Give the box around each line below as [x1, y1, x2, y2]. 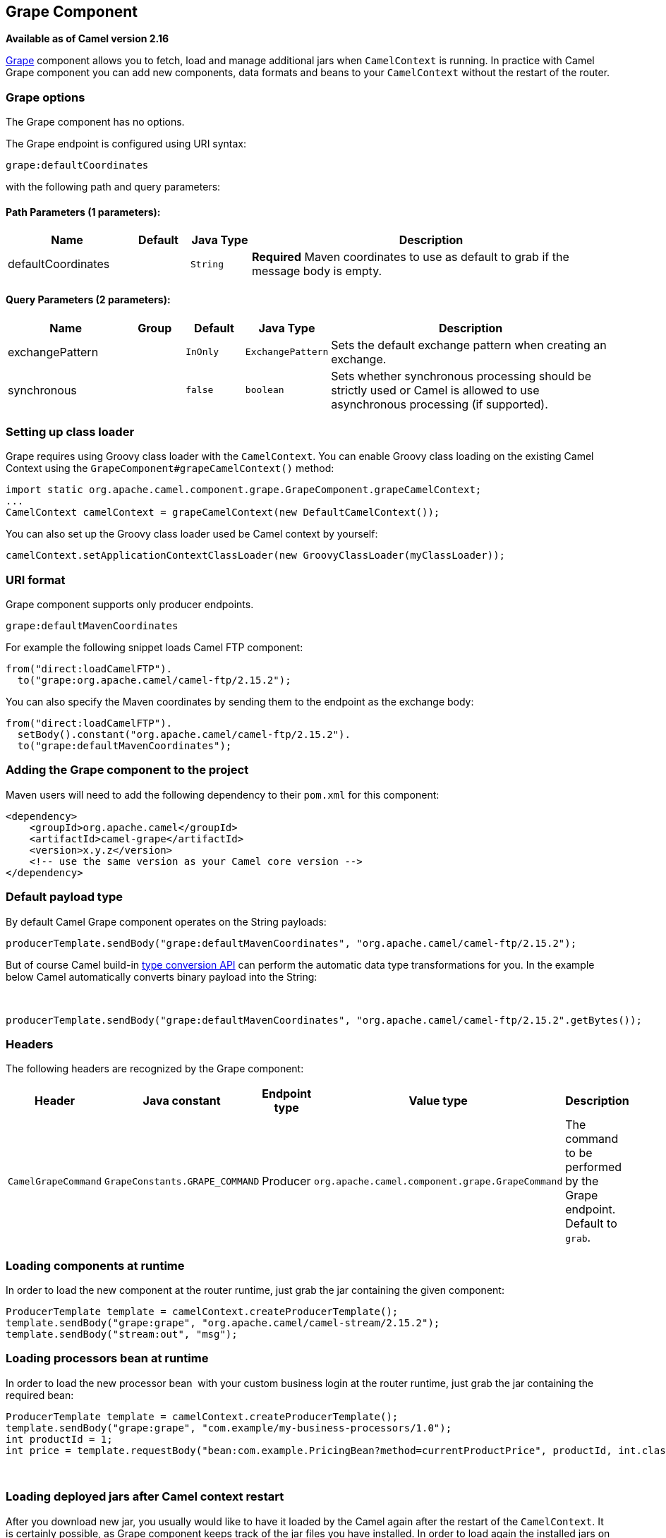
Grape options [6, 90, 85, 104]
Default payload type [6, 890, 123, 904]
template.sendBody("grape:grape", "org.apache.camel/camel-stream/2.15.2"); [6, 1317, 440, 1329]
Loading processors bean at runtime [6, 1351, 209, 1366]
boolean [245, 384, 284, 396]
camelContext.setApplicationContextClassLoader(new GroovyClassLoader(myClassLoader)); [6, 550, 506, 562]
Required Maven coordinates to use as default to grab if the [252, 250, 569, 265]
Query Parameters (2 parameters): [6, 293, 171, 305]
